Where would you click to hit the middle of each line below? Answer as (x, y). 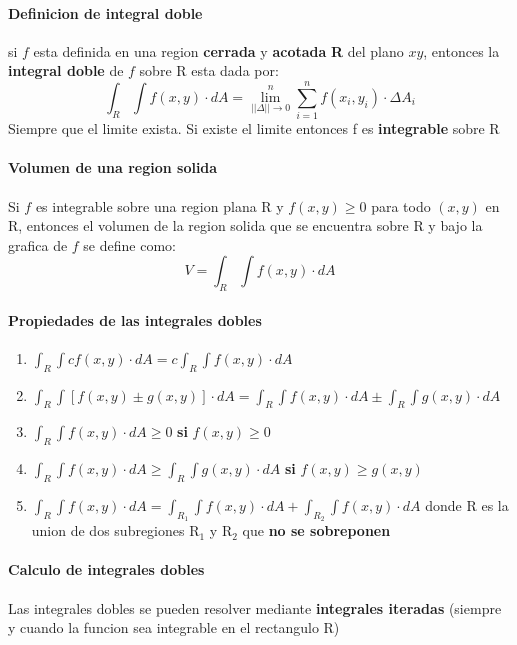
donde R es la (467, 505)
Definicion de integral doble (105, 12)
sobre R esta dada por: (209, 70)
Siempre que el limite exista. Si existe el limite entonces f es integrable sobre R (254, 128)
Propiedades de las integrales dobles (135, 319)
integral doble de (66, 70)
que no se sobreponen (316, 530)
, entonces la (461, 50)
